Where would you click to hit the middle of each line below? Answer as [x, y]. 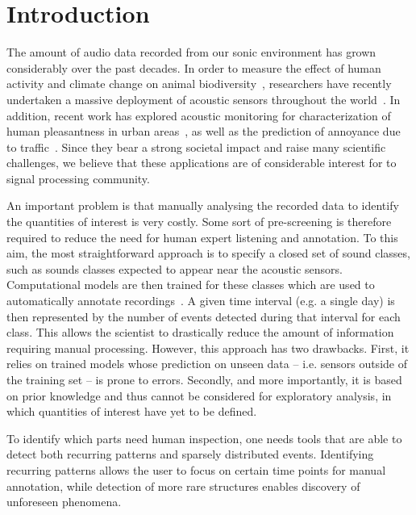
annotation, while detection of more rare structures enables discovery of [183, 486]
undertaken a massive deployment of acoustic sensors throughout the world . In [204, 99]
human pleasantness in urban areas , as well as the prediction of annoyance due [204, 131]
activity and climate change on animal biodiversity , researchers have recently [199, 84]
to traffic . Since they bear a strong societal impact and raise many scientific [196, 147]
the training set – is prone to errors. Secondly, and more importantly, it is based [204, 379]
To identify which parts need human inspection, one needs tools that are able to [204, 438]
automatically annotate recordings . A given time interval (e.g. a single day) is [201, 301]
